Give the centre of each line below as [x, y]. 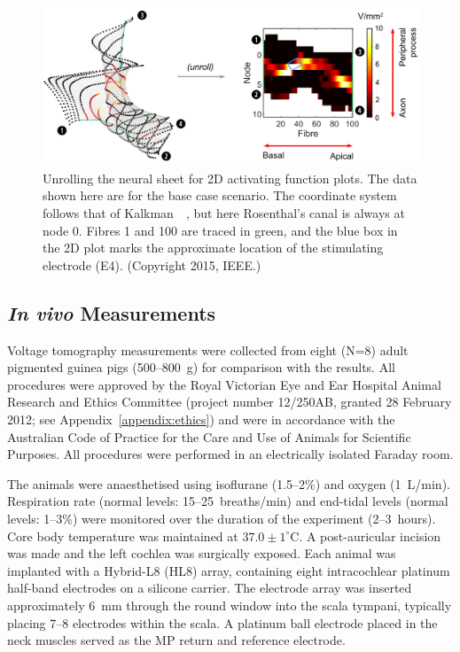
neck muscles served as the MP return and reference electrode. [176, 640]
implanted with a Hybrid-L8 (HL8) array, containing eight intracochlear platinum [229, 570]
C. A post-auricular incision [366, 536]
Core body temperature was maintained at [123, 536]
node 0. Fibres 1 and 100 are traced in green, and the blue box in [220, 230]
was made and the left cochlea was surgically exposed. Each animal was [202, 553]
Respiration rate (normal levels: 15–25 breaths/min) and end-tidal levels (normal [228, 501]
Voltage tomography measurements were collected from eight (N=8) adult [208, 349]
